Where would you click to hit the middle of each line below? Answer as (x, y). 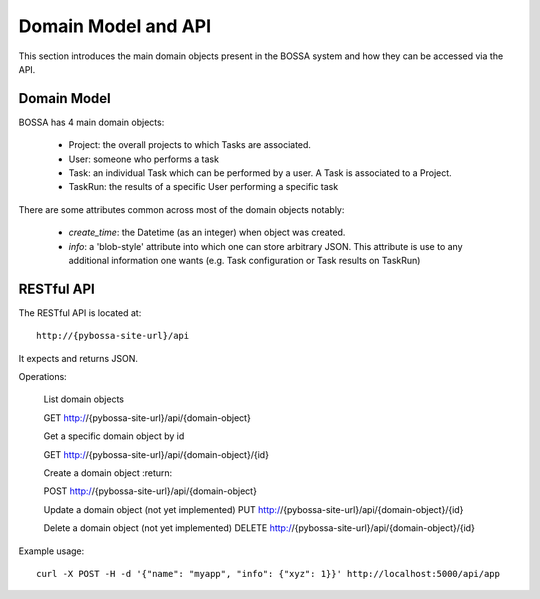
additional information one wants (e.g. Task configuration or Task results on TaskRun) (244, 260)
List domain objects (84, 399)
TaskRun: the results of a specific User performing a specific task (203, 187)
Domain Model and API (115, 26)
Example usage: (51, 551)
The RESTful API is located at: (80, 312)
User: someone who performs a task (144, 159)
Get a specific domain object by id (114, 436)
